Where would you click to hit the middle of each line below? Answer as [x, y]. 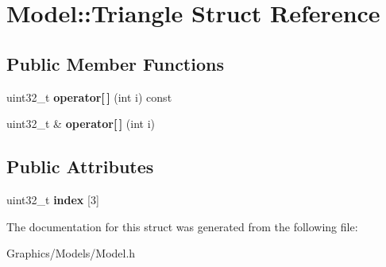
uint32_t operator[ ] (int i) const [89, 97]
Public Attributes [80, 166]
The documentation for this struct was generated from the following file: [182, 226]
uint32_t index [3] [53, 199]
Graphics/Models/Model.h [71, 253]
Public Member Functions [115, 63]
